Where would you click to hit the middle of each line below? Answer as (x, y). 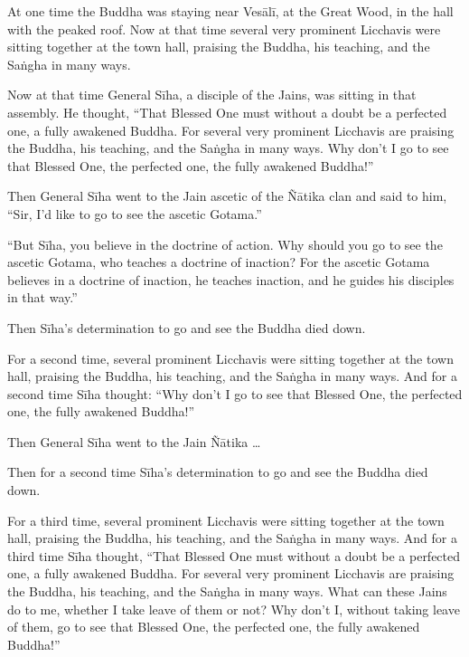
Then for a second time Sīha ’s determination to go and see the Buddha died (218, 472)
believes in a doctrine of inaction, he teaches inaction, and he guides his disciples (231, 279)
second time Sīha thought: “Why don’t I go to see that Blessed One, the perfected (235, 393)
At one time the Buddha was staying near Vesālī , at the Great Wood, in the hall (230, 11)
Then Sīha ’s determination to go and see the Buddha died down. (187, 327)
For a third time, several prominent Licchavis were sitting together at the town (226, 520)
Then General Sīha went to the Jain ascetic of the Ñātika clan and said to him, (227, 196)
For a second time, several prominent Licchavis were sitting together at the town (230, 358)
